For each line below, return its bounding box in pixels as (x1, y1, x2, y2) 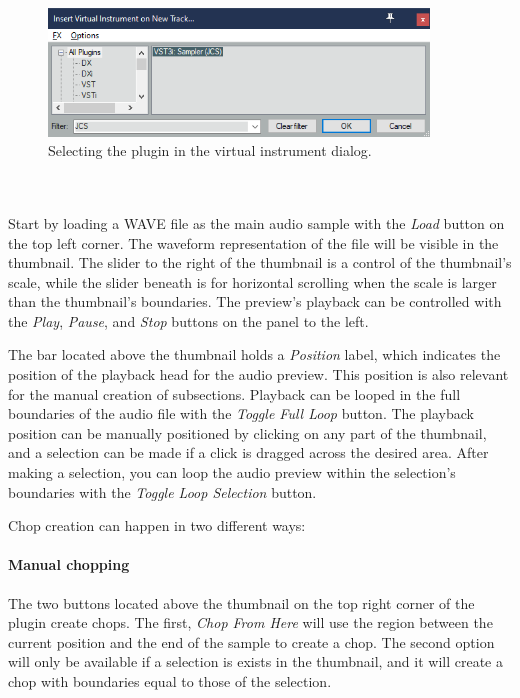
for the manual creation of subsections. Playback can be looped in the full (8, 383, 461, 404)
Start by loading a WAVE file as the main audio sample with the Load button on (8, 212, 505, 233)
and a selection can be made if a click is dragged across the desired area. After (8, 442, 489, 463)
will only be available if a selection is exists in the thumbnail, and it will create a (8, 651, 503, 672)
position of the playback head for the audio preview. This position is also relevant (8, 364, 509, 385)
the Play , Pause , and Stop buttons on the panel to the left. (8, 310, 369, 331)
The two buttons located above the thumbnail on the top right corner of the (8, 592, 475, 613)
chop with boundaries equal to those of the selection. (8, 670, 332, 691)
